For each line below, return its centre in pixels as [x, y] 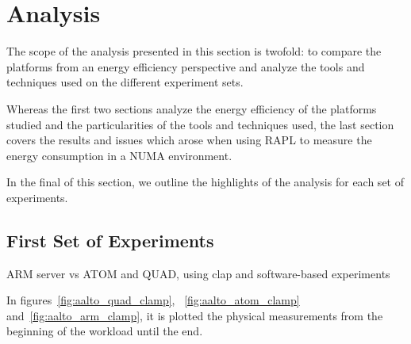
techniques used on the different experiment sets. [125, 82]
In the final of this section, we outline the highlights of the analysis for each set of [205, 182]
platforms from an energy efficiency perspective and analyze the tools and [186, 66]
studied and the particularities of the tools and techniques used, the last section [200, 124]
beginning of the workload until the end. [105, 331]
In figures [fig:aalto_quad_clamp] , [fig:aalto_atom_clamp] [153, 300]
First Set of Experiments [110, 240]
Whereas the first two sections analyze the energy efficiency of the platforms [192, 108]
